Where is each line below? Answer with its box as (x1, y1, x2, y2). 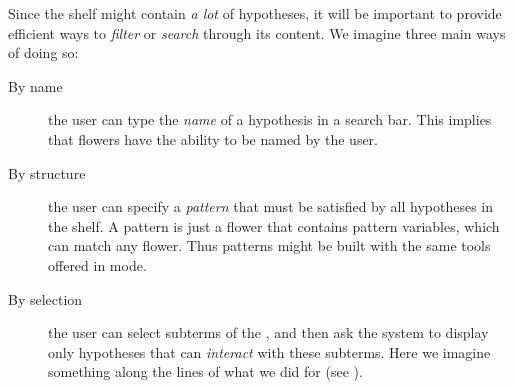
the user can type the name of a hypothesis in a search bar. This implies (48, 109, 492, 130)
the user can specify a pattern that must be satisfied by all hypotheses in (48, 196, 493, 217)
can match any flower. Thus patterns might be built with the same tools (48, 235, 491, 256)
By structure (8, 162, 86, 183)
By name (8, 75, 63, 96)
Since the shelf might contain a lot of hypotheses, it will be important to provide (8, 3, 502, 23)
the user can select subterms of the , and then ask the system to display (48, 322, 489, 343)
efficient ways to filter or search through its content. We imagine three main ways (8, 22, 506, 43)
